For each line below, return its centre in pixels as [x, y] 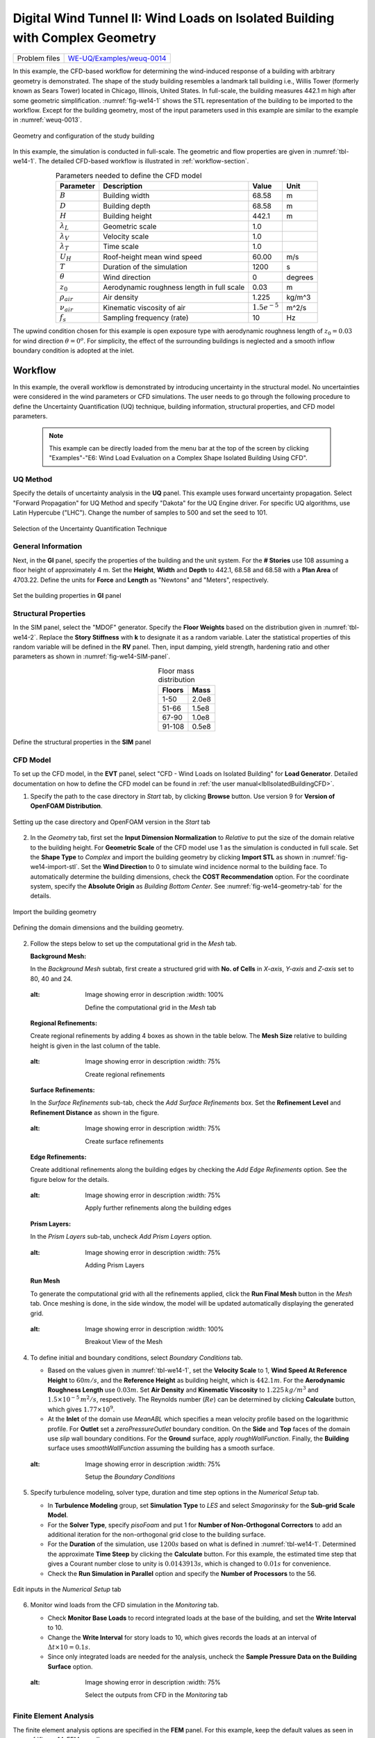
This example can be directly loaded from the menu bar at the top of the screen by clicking [179, 448]
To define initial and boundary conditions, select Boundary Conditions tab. [136, 1357]
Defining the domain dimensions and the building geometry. [98, 927]
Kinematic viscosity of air [144, 307]
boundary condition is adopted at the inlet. [74, 350]
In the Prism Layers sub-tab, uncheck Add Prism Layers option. [121, 1237]
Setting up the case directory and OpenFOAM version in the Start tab [112, 822]
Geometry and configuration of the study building [84, 136]
